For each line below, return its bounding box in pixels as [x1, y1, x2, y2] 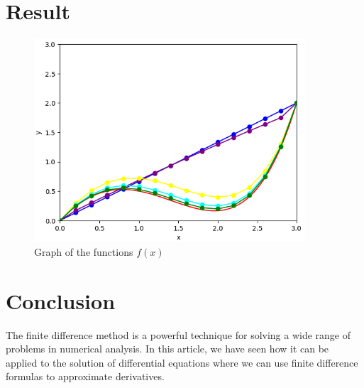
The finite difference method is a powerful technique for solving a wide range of [6, 327, 351, 342]
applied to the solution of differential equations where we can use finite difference [6, 355, 358, 370]
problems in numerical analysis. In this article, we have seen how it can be [6, 341, 329, 356]
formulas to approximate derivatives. [6, 369, 165, 384]
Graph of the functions [34, 244, 133, 259]
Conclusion [6, 286, 116, 315]
